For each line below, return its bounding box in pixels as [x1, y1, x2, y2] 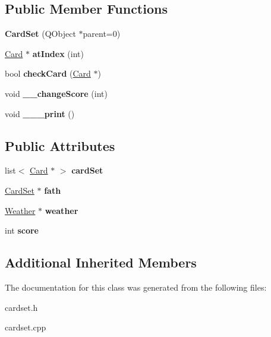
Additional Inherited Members [5, 253, 197, 272]
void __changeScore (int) [5, 87, 108, 99]
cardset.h [5, 301, 38, 313]
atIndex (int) [32, 47, 84, 59]
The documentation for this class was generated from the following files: [5, 281, 267, 293]
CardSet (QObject [5, 27, 76, 40]
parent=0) [83, 27, 121, 40]
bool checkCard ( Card [5, 67, 91, 80]
